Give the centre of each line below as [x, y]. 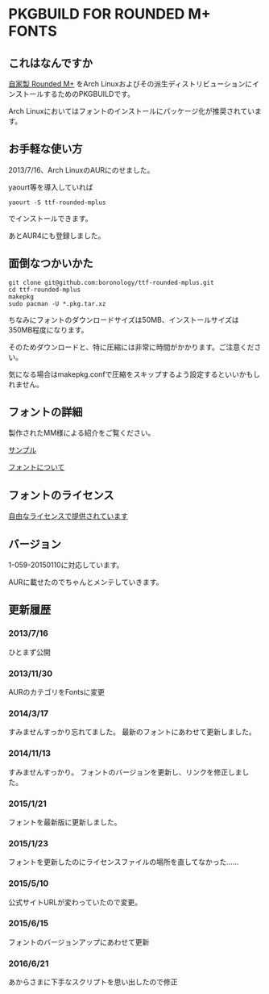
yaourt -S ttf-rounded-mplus [57, 203]
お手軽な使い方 [46, 149]
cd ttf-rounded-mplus [45, 290]
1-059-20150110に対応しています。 [66, 565]
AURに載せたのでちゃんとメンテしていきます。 [86, 583]
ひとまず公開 [29, 652]
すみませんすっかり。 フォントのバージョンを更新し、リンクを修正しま [126, 772]
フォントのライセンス [61, 495]
